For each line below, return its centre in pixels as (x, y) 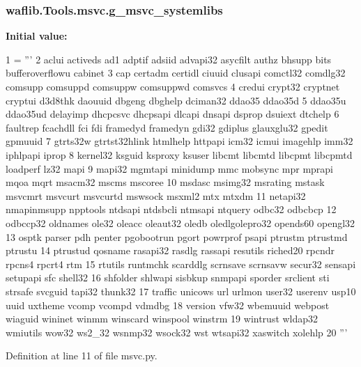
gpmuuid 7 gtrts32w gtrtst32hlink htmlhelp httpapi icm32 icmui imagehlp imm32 (179, 141)
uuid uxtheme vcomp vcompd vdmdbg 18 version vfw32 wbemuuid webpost (168, 305)
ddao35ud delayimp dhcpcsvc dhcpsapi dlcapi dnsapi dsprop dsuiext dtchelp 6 (172, 114)
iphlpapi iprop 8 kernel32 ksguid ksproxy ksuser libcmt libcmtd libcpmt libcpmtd (179, 154)
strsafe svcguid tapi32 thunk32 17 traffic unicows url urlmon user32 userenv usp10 (181, 291)
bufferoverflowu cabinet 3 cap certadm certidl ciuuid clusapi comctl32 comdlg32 (176, 73)
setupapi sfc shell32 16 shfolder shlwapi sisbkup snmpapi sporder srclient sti (168, 278)
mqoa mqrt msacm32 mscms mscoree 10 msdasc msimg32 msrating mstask (165, 182)
